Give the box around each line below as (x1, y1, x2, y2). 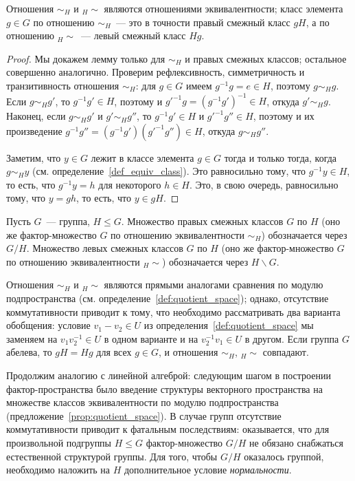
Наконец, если (6, 109, 66, 123)
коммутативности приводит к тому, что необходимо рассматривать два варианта (6, 304, 341, 319)
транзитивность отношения (6, 78, 119, 92)
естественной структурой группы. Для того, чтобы (6, 449, 218, 463)
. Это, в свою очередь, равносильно (189, 177, 339, 191)
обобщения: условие (6, 318, 91, 332)
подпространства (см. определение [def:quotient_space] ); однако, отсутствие (6, 291, 329, 305)
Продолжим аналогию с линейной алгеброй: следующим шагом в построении (6, 367, 331, 382)
